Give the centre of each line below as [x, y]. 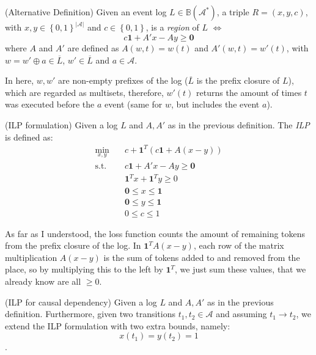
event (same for [134, 104]
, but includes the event [215, 104]
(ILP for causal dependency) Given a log [81, 302]
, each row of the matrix [239, 245]
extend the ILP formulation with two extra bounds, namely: [118, 325]
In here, [20, 80]
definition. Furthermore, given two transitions [90, 314]
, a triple [233, 12]
